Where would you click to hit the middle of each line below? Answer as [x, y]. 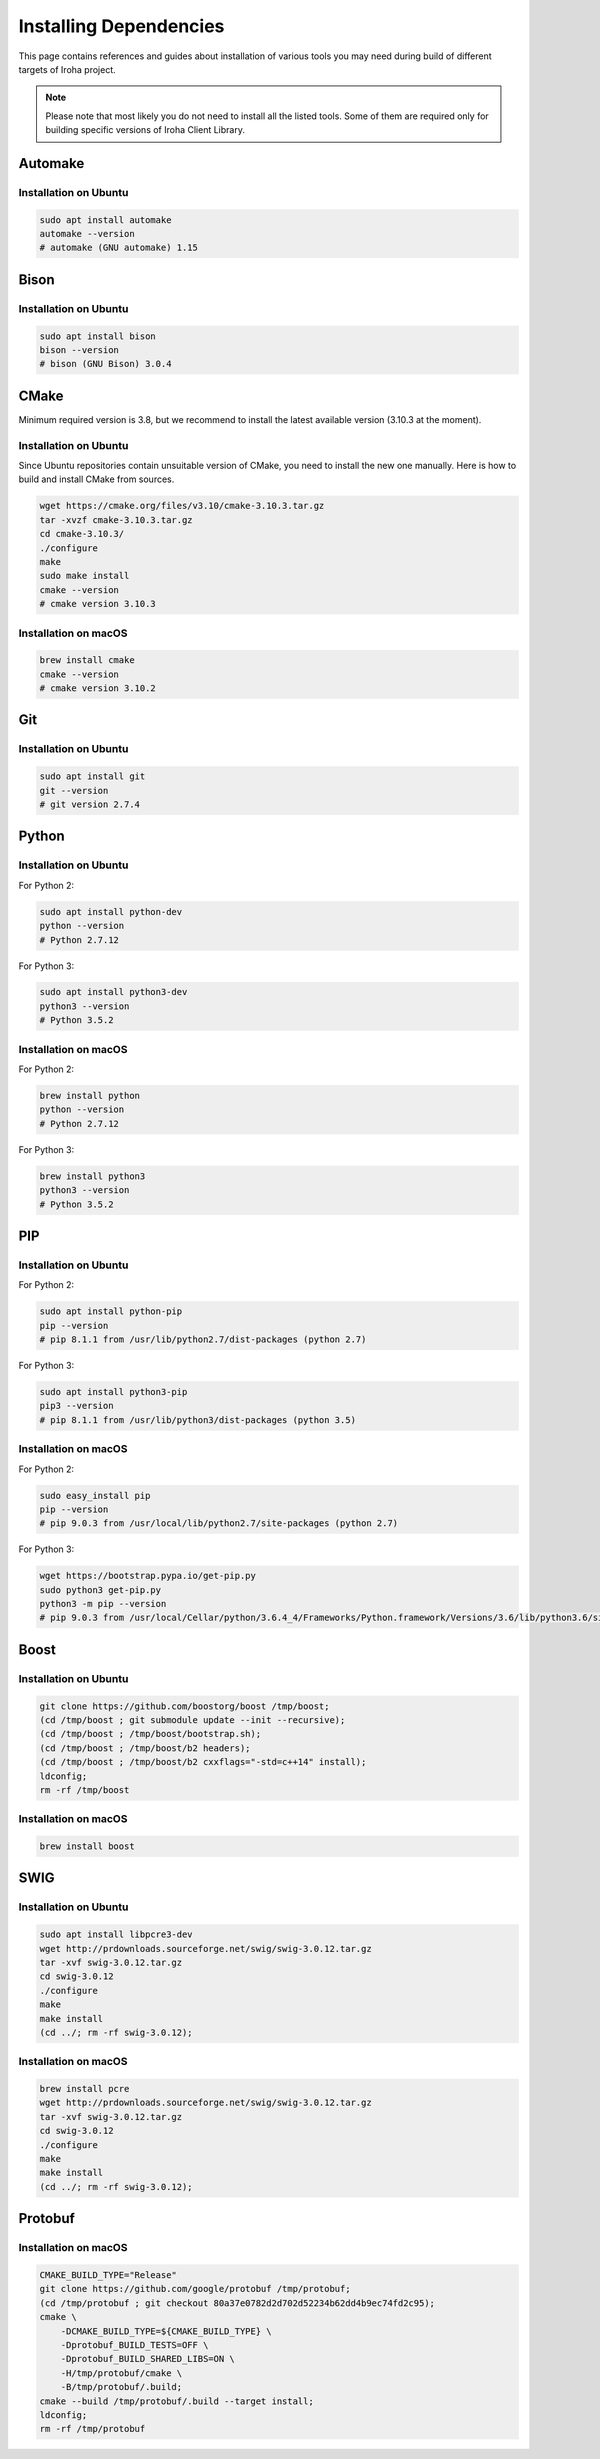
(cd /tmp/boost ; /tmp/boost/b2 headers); [145, 1748]
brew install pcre [84, 2089]
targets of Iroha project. [67, 69]
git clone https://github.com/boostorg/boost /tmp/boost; [184, 1706]
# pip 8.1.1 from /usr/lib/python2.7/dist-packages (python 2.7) [203, 1339]
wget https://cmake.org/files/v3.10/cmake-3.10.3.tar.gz [182, 506]
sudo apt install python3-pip [113, 1391]
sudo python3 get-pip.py [100, 1589]
